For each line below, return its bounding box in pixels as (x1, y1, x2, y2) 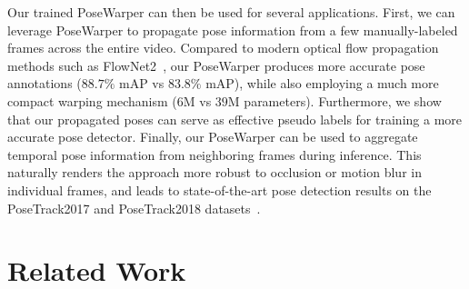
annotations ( (7, 74, 82, 93)
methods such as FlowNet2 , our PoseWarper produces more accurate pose (7, 55, 425, 75)
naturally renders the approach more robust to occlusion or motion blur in (7, 163, 422, 182)
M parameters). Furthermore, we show (227, 91, 442, 110)
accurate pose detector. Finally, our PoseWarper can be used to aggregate (7, 127, 418, 146)
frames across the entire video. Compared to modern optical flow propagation (7, 38, 439, 57)
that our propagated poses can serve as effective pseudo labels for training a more (7, 109, 462, 128)
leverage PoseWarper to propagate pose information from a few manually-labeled (7, 20, 458, 39)
